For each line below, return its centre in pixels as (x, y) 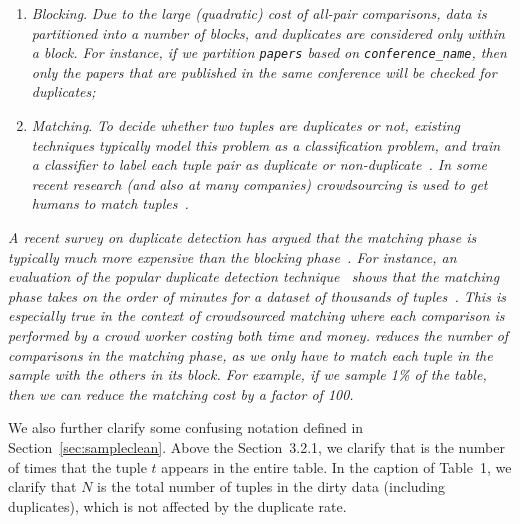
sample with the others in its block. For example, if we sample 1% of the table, (247, 374)
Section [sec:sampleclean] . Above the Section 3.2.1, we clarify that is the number (256, 446)
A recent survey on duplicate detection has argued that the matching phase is (242, 237)
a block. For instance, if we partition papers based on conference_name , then (269, 52)
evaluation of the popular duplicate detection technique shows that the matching (254, 276)
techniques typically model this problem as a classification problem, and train (266, 144)
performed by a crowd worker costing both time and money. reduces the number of (258, 334)
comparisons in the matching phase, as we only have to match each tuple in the (250, 354)
